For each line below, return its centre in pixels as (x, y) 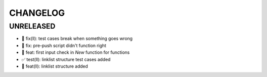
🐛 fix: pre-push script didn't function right (64, 45)
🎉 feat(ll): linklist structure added (55, 66)
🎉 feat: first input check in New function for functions (76, 52)
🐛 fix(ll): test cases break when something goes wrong (77, 38)
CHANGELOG (37, 13)
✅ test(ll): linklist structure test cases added (66, 59)
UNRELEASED (32, 26)
